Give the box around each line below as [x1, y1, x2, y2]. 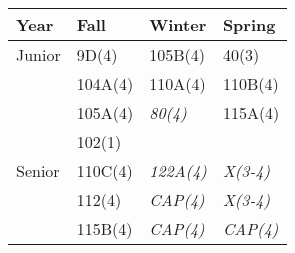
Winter [149, 13, 207, 36]
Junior [16, 43, 61, 66]
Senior [16, 159, 60, 182]
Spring [222, 13, 276, 36]
